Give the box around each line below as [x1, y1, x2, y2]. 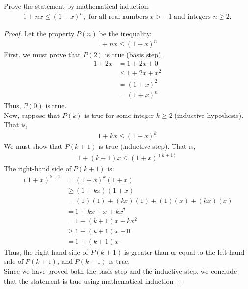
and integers [174, 13, 211, 21]
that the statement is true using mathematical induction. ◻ [4, 275, 184, 286]
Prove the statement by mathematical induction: [4, 1, 150, 11]
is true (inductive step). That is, [99, 141, 196, 151]
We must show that [4, 141, 63, 151]
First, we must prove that [4, 49, 81, 59]
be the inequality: [99, 29, 152, 39]
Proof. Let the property [4, 29, 74, 39]
